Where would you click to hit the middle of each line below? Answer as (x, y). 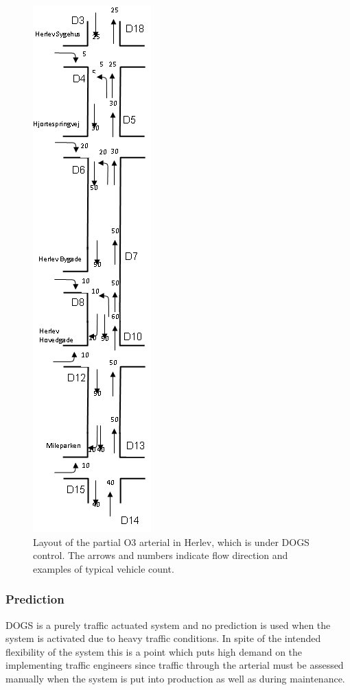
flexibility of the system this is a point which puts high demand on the (154, 651)
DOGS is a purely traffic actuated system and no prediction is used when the (168, 624)
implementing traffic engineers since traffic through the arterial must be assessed (175, 665)
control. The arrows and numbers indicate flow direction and (161, 555)
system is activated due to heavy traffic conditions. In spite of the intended (163, 638)
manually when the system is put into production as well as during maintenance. (175, 678)
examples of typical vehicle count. (104, 568)
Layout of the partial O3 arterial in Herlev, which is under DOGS (171, 542)
